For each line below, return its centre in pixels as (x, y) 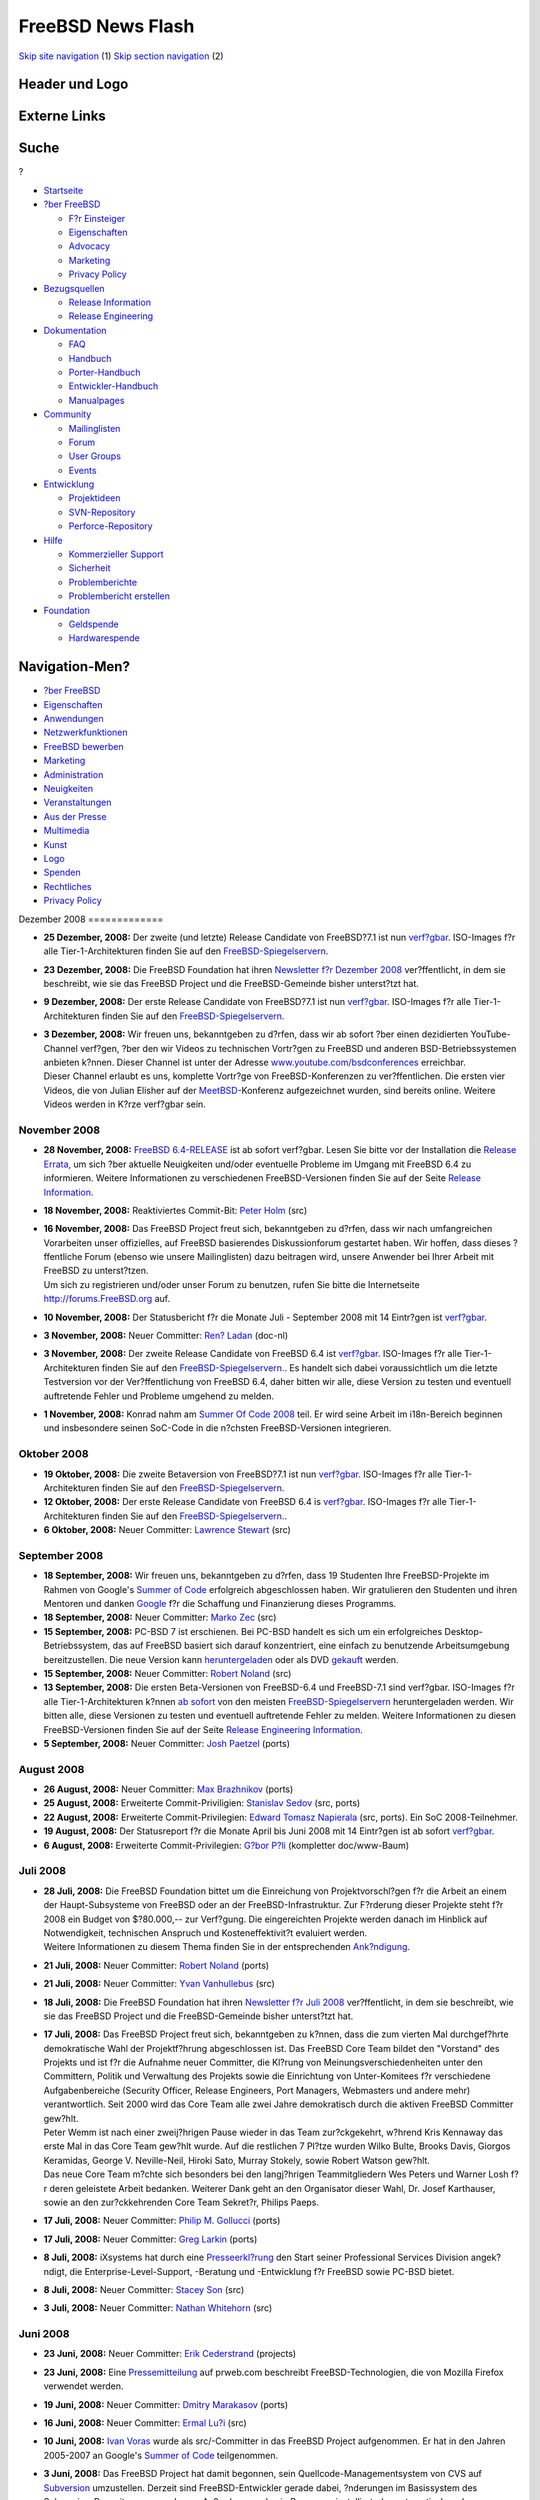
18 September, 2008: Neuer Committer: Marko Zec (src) (160, 1617)
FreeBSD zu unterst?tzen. (96, 1271)
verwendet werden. (83, 2386)
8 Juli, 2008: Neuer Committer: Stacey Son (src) (144, 2289)
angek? (486, 2257)
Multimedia (66, 831)
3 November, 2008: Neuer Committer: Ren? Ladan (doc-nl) (166, 1336)
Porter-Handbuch (104, 372)
